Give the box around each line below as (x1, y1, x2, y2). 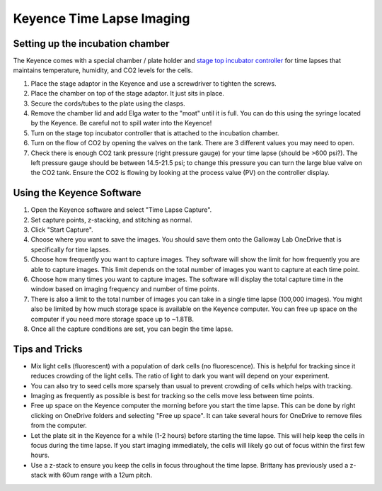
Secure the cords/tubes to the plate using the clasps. (30, 99, 185, 108)
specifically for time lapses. (30, 245, 111, 254)
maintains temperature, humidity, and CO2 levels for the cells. (13, 66, 193, 74)
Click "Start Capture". (30, 225, 93, 234)
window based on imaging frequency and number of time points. (30, 285, 219, 293)
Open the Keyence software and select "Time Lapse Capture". (30, 205, 212, 214)
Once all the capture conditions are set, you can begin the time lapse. (30, 324, 233, 333)
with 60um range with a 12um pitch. (48, 471, 153, 480)
